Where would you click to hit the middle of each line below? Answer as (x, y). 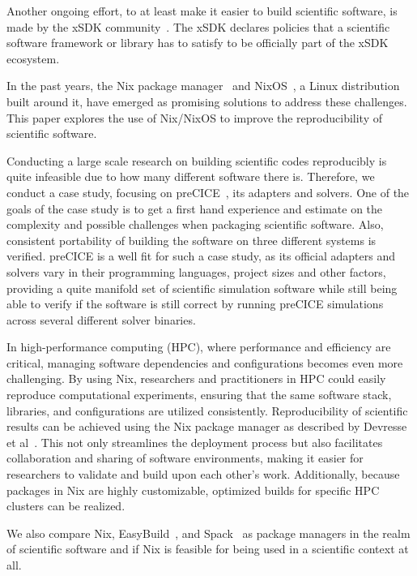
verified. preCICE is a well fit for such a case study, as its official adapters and (201, 256)
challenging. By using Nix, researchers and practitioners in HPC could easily (196, 378)
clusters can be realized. (66, 506)
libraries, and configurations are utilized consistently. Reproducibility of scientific (207, 410)
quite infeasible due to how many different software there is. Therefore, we (191, 176)
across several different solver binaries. (101, 319)
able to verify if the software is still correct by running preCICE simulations (195, 304)
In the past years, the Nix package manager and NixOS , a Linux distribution (203, 86)
